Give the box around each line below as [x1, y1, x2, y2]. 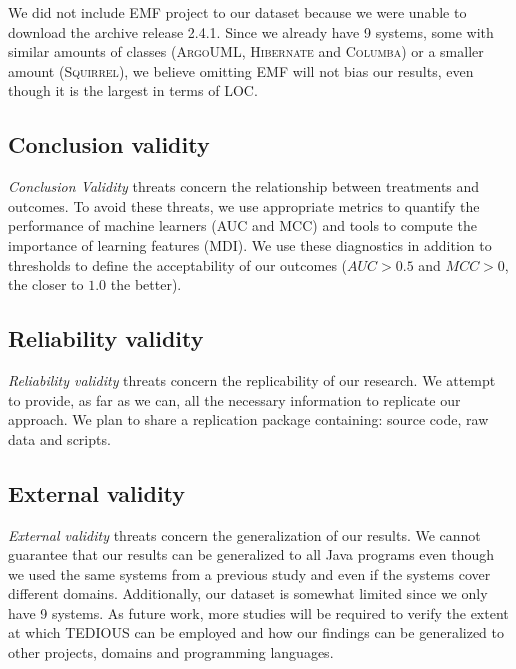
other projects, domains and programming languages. [8, 642, 334, 663]
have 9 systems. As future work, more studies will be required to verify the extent [8, 602, 509, 623]
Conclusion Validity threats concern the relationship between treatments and [8, 176, 480, 197]
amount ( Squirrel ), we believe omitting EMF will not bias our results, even [8, 60, 474, 81]
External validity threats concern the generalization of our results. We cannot [8, 524, 481, 545]
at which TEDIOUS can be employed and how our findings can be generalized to [8, 622, 504, 643]
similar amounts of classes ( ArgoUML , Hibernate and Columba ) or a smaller [8, 41, 484, 62]
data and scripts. [8, 428, 111, 449]
